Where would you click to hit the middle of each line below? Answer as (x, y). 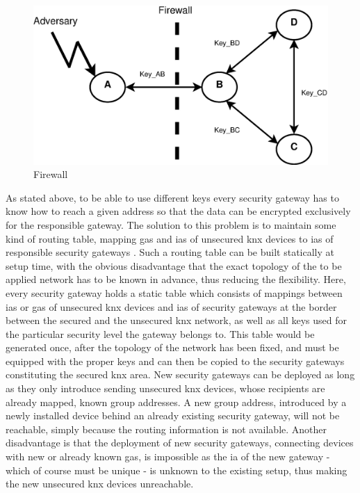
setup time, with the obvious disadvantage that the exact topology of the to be (174, 265)
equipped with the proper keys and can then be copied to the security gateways (175, 361)
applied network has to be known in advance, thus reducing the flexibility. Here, (176, 279)
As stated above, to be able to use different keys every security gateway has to (172, 197)
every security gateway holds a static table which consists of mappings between (174, 292)
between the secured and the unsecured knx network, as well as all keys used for (176, 320)
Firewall (51, 174)
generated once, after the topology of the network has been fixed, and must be (172, 347)
